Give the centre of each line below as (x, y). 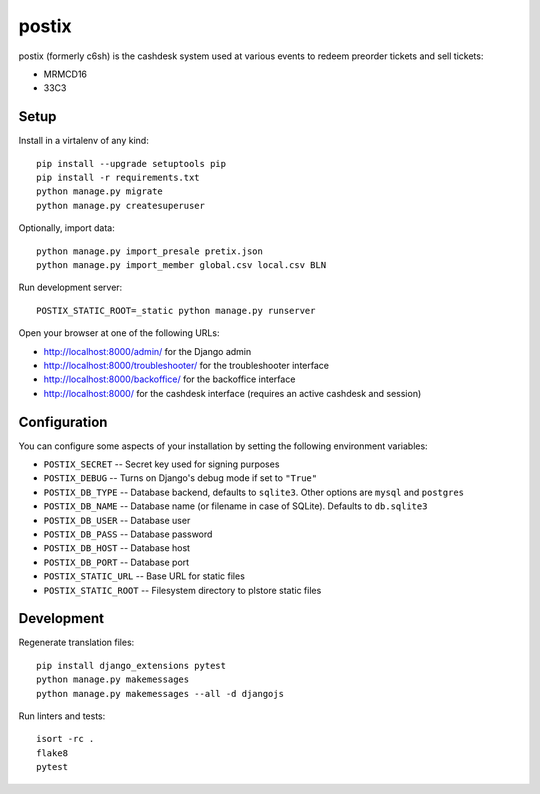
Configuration (63, 421)
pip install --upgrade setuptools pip (131, 163)
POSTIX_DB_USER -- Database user (117, 520)
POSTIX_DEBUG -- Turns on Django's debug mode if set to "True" (180, 478)
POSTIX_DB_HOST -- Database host (116, 548)
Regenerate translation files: (76, 642)
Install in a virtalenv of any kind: (83, 141)
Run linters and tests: (62, 716)
